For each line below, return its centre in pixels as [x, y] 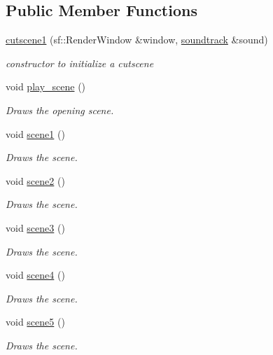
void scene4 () [35, 275]
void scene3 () [35, 227]
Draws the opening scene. [60, 110]
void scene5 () [35, 322]
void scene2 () [35, 180]
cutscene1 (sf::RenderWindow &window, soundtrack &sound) [137, 40]
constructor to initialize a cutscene [80, 63]
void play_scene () [46, 86]
